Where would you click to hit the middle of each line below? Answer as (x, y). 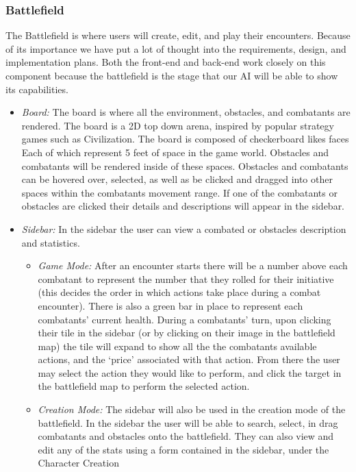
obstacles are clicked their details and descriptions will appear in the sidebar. (183, 206)
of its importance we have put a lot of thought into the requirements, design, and (176, 48)
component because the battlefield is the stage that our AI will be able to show (172, 75)
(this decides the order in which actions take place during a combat (179, 292)
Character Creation (78, 463)
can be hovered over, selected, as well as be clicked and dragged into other (177, 179)
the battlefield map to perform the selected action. (144, 386)
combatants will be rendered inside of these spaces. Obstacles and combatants (185, 165)
